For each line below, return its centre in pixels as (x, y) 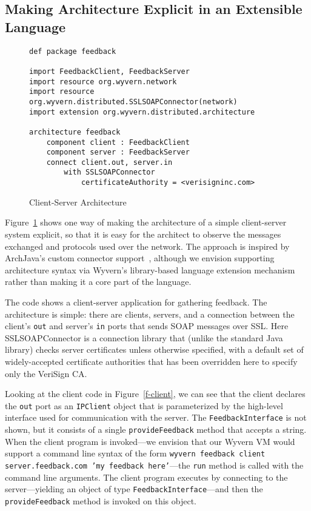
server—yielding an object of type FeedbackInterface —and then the (134, 489)
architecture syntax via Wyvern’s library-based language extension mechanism (150, 269)
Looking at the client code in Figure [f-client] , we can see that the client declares (155, 394)
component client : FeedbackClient (118, 142)
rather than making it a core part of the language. (98, 282)
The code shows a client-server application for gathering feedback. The (136, 302)
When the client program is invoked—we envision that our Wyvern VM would (150, 441)
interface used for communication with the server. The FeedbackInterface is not (156, 417)
